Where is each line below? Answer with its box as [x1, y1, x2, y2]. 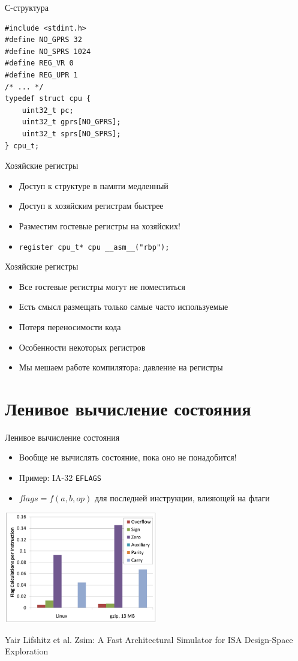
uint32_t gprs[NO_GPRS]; [22, 118, 121, 127]
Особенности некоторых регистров [19, 340, 146, 353]
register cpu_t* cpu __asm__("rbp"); [19, 243, 170, 252]
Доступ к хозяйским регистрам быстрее [19, 199, 164, 212]
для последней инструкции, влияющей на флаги [94, 491, 270, 504]
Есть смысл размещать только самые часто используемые [19, 300, 228, 313]
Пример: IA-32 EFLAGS [19, 471, 101, 484]
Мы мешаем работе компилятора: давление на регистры [19, 361, 223, 373]
